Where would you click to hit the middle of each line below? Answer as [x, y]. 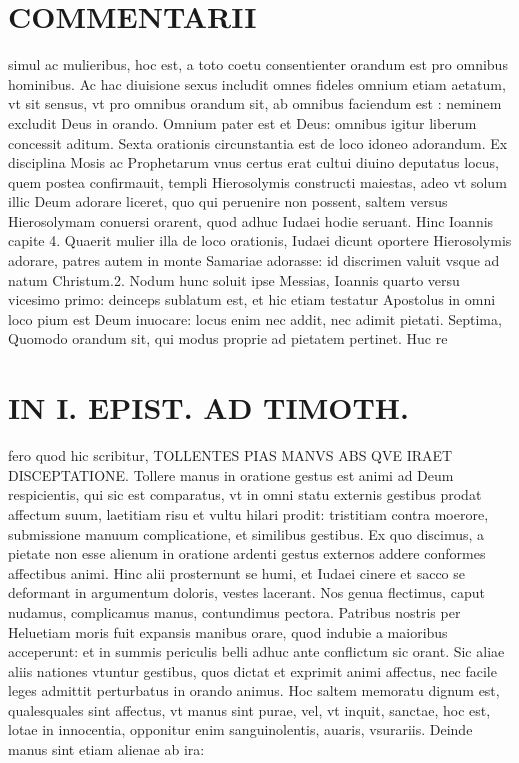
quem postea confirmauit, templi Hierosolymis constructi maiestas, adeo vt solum [257, 181]
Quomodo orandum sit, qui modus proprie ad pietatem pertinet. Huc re [228, 338]
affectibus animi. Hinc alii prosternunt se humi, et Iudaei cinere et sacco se [237, 572]
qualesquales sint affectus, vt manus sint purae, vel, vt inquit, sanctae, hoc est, [249, 709]
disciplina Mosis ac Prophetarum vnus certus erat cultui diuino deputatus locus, [253, 162]
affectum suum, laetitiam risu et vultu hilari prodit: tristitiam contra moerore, [248, 513]
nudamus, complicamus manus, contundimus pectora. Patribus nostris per [234, 611]
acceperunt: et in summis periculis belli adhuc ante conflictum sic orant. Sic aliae [256, 651]
